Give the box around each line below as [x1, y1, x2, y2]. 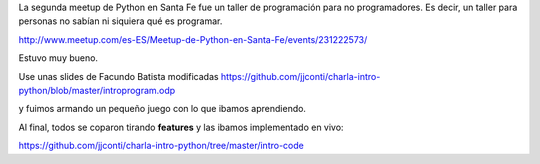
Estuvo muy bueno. [18, 52, 99, 64]
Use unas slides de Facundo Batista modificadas [18, 70, 219, 82]
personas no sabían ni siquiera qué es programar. [18, 15, 223, 27]
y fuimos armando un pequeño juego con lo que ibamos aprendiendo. [18, 103, 307, 115]
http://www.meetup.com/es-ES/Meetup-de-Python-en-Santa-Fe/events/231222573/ [18, 33, 368, 45]
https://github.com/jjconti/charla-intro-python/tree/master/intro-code [18, 140, 304, 152]
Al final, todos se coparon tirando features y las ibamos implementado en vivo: [18, 121, 344, 133]
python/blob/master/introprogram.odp [18, 84, 176, 96]
